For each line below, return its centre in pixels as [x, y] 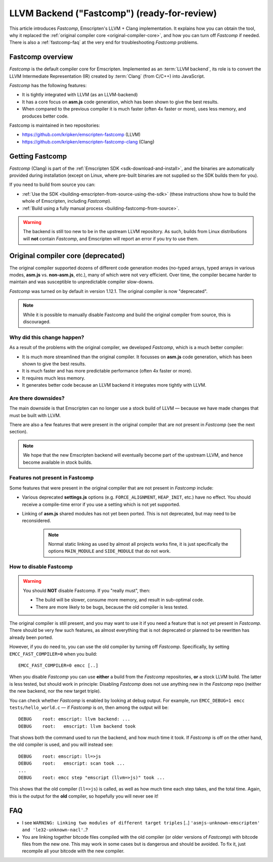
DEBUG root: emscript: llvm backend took [77, 726]
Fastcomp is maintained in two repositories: [55, 125]
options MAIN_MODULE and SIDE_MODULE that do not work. [110, 551]
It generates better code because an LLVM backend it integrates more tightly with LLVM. [114, 385]
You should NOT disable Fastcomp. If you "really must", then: [87, 590]
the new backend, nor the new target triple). [55, 691]
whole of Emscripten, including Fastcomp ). [67, 201]
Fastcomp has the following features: [48, 86]
